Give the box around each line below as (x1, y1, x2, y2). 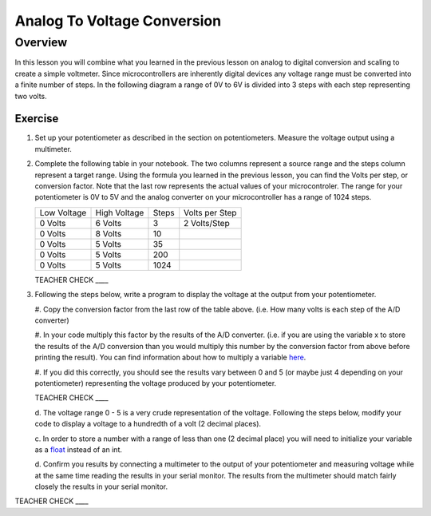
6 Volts (95, 217, 122, 228)
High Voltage (95, 207, 144, 218)
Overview (14, 35, 68, 50)
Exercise (14, 112, 59, 125)
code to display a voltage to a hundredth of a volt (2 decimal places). (34, 419, 262, 429)
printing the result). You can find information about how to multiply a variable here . (34, 352, 306, 363)
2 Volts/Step (184, 217, 231, 228)
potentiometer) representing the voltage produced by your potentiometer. (34, 378, 277, 387)
